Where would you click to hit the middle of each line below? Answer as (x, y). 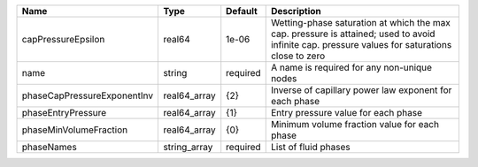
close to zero (298, 56)
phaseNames (49, 147)
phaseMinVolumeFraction (75, 130)
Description (296, 11)
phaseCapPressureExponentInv (88, 95)
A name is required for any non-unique (351, 68)
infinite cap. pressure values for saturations (361, 45)
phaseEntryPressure (64, 113)
